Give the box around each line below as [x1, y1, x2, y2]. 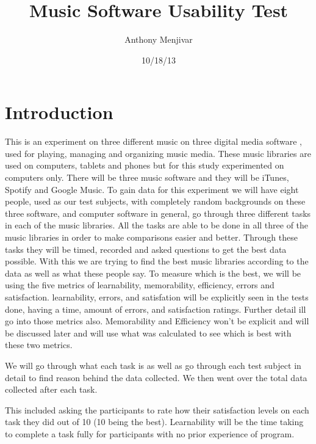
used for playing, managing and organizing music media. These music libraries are [5, 147, 311, 159]
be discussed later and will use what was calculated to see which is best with [5, 326, 292, 339]
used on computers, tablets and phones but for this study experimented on [5, 159, 284, 172]
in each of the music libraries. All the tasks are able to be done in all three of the [5, 219, 309, 231]
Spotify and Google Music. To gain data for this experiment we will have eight [5, 183, 299, 195]
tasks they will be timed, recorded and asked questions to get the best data [5, 242, 287, 255]
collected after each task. [5, 383, 98, 396]
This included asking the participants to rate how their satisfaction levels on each [5, 403, 309, 416]
